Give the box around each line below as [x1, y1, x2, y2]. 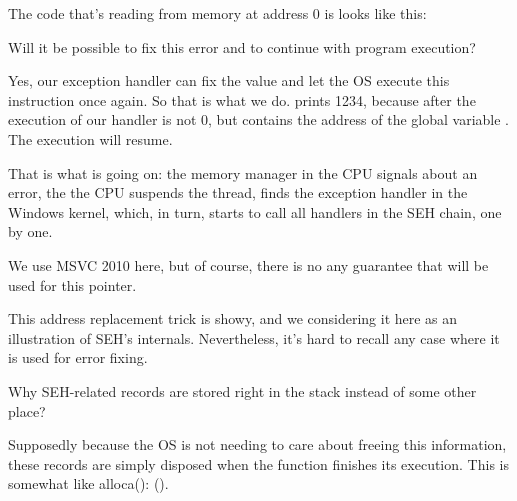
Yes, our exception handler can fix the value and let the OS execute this [8, 70, 450, 91]
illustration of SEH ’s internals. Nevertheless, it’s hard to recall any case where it [8, 327, 500, 348]
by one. [8, 221, 53, 242]
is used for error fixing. [8, 347, 148, 368]
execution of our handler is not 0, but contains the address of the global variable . [8, 109, 509, 130]
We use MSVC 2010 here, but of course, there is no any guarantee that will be [8, 254, 489, 275]
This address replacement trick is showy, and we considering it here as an [8, 308, 458, 329]
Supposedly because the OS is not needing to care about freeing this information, [8, 434, 507, 455]
